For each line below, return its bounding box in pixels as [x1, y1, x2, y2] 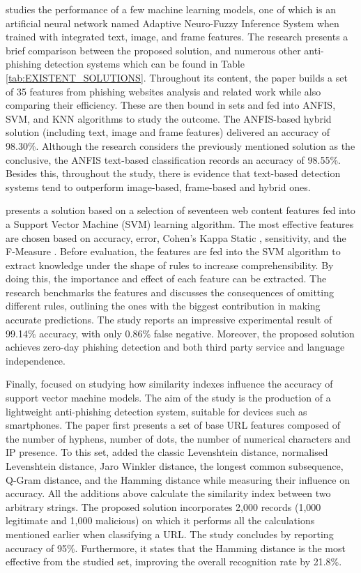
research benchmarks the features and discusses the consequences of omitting [6, 284, 334, 299]
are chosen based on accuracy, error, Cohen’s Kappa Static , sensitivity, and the [6, 230, 346, 245]
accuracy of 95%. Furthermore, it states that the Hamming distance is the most [6, 540, 346, 555]
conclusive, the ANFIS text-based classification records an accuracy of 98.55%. [6, 152, 341, 167]
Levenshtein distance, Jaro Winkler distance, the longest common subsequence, [6, 459, 344, 473]
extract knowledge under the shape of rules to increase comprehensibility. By [6, 257, 334, 272]
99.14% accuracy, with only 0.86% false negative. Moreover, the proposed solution [6, 326, 355, 340]
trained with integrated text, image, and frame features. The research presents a [6, 29, 348, 44]
